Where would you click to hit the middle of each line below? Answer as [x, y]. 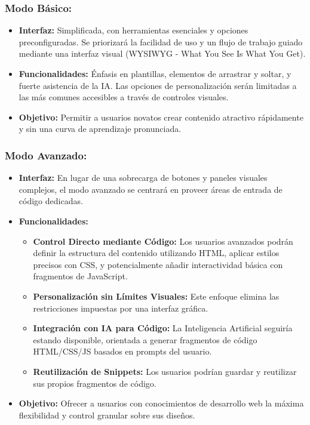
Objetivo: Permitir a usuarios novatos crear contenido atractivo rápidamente [161, 117]
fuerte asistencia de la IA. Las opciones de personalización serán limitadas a [158, 85]
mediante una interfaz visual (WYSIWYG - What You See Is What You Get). [162, 53]
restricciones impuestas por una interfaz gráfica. [121, 308]
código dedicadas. [51, 201]
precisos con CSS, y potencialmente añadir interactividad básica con [158, 264]
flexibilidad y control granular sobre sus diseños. [107, 415]
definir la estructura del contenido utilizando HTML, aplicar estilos [156, 253]
